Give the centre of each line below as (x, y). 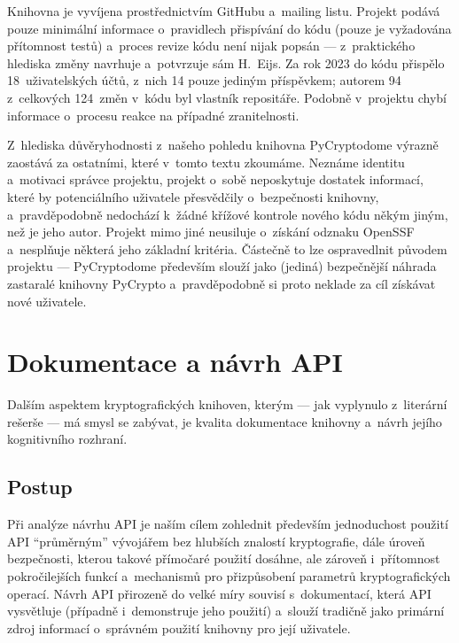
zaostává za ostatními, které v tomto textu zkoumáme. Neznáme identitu (206, 162)
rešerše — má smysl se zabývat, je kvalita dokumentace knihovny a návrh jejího (225, 421)
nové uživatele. (47, 301)
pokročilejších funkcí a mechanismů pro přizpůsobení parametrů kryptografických (229, 575)
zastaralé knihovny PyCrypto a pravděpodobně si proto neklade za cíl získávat (222, 283)
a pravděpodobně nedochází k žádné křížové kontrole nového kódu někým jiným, (228, 214)
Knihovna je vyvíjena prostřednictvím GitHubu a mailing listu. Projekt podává (224, 11)
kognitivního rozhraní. (67, 439)
